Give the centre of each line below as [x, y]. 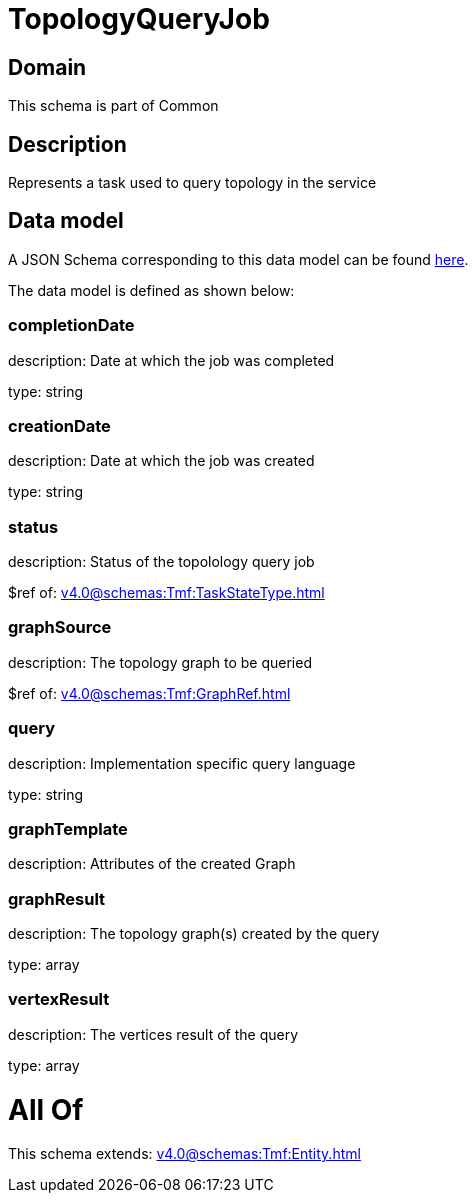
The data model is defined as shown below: [151, 290]
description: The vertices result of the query [153, 1034]
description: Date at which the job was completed [171, 360]
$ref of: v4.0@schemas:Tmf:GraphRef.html [149, 693]
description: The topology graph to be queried [160, 662]
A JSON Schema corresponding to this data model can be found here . [238, 259]
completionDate [71, 325]
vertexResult [59, 999]
